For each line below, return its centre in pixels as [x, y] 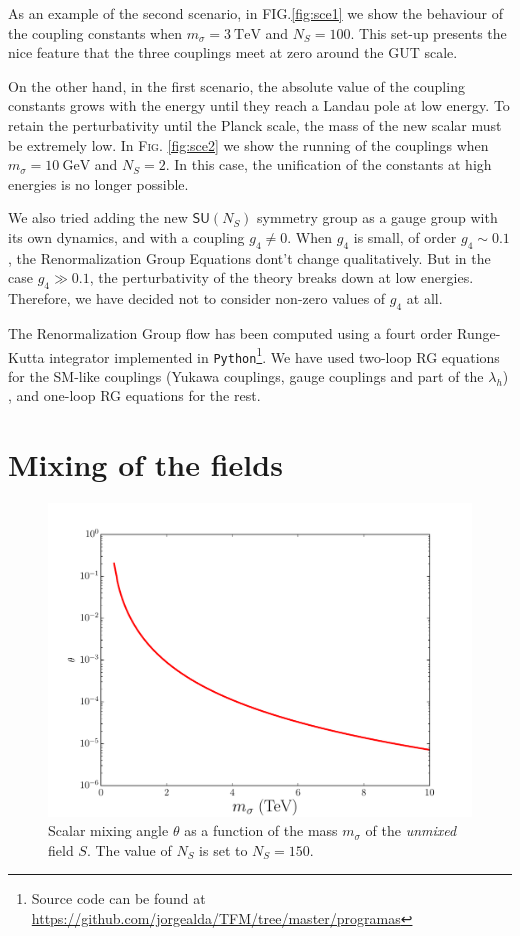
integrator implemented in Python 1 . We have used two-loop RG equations [274, 355]
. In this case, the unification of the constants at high [328, 164]
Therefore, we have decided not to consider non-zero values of [197, 298]
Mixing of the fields [145, 464]
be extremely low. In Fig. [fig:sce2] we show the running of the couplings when [248, 144]
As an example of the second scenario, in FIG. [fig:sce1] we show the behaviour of [256, 13]
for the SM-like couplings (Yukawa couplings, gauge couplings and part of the [246, 375]
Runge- [479, 332]
